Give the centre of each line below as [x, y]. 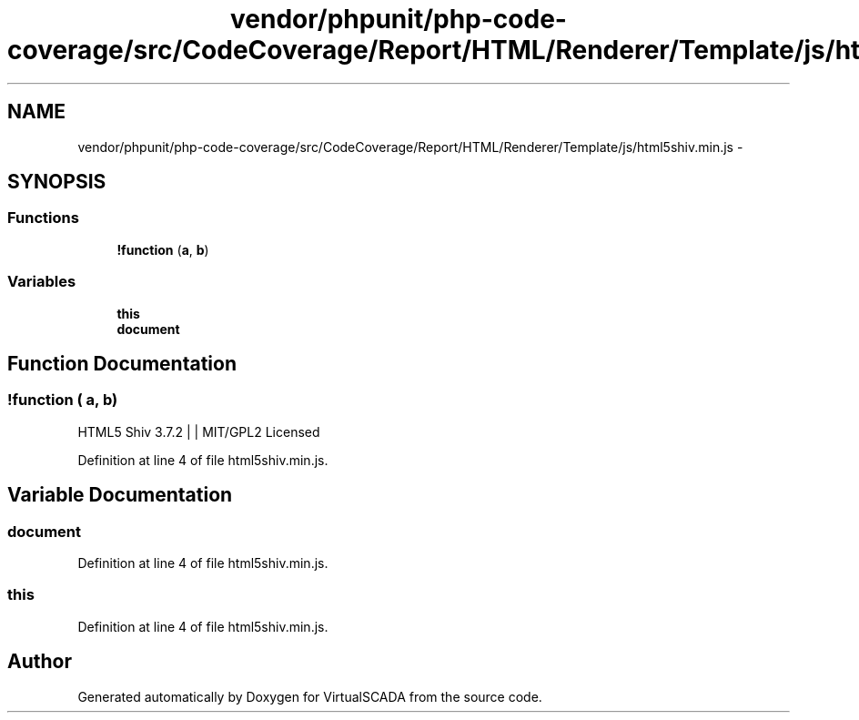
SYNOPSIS [57, 182]
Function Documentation [122, 363]
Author [40, 662]
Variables [42, 282]
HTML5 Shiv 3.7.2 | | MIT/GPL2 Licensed [199, 431]
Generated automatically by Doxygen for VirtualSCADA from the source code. [310, 696]
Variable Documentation [120, 495]
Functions [43, 218]
